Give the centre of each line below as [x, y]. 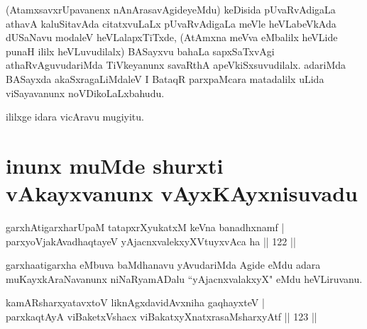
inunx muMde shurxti [115, 165]
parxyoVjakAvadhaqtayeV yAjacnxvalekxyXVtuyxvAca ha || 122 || [151, 241]
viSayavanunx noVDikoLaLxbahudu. [85, 93]
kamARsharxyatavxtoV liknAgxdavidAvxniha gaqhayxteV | [135, 302]
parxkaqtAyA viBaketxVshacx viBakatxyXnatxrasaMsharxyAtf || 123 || [161, 317]
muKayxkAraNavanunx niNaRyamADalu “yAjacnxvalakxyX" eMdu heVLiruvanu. [184, 278]
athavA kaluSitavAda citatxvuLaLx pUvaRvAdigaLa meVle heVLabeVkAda [171, 23]
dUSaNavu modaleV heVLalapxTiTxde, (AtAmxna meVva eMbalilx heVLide [172, 37]
